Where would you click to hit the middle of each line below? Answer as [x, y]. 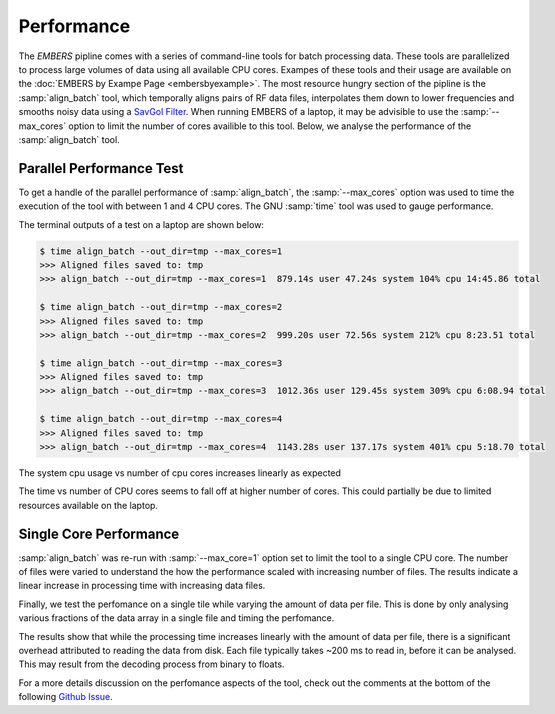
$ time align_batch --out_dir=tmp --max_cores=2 [161, 307]
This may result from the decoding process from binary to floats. [151, 664]
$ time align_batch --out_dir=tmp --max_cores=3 [161, 363]
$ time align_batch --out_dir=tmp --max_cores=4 [161, 419]
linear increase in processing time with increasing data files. [142, 586]
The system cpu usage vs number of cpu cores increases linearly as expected [180, 473]
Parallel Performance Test [101, 168]
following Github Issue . [66, 697]
